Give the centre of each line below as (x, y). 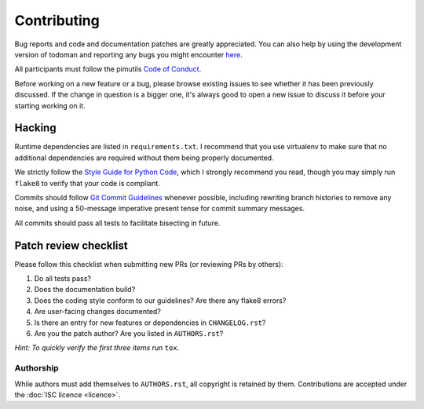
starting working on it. (50, 105)
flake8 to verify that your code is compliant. (88, 183)
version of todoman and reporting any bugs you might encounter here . (128, 54)
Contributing (57, 20)
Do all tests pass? (63, 279)
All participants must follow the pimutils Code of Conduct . (108, 69)
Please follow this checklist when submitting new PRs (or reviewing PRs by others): (149, 264)
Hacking (35, 128)
